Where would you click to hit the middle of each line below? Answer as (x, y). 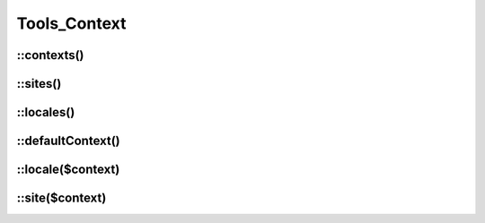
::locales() (46, 112)
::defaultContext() (68, 141)
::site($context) (62, 198)
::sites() (39, 84)
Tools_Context (71, 23)
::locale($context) (68, 170)
